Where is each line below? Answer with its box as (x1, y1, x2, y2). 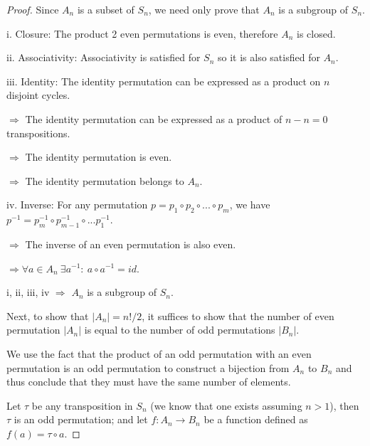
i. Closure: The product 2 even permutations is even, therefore (6, 26, 278, 41)
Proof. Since (6, 2, 59, 16)
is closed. (297, 26, 336, 41)
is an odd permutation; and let (14, 412, 148, 427)
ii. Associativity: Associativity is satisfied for (6, 50, 201, 65)
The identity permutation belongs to (25, 173, 184, 188)
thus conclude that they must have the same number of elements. (6, 374, 291, 389)
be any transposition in (31, 398, 133, 413)
